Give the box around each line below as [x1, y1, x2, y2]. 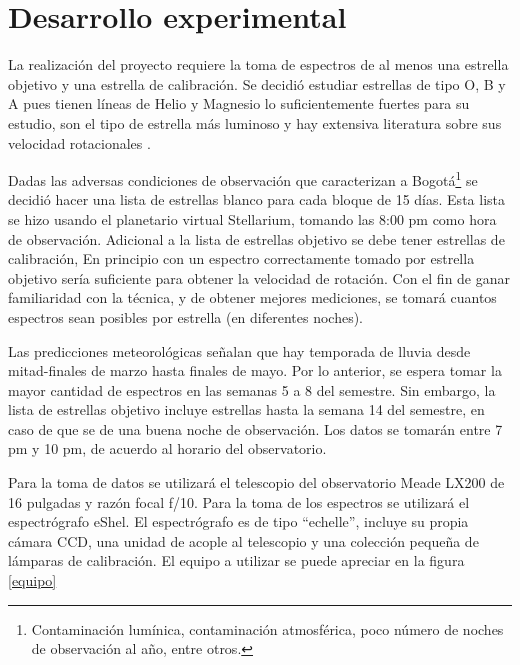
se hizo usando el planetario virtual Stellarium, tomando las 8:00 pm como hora [8, 208, 497, 229]
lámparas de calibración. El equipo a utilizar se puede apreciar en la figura [8, 550, 465, 571]
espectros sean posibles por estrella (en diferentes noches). [8, 306, 364, 327]
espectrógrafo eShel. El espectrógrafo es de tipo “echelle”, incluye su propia [8, 511, 469, 532]
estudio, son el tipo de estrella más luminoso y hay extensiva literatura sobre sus [8, 112, 502, 133]
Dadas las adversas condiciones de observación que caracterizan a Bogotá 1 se [8, 167, 478, 190]
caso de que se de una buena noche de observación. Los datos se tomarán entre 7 [8, 418, 503, 439]
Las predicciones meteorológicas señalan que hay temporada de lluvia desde [8, 340, 471, 361]
